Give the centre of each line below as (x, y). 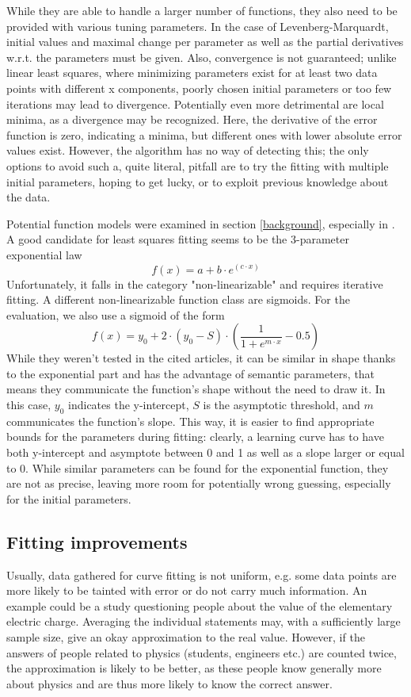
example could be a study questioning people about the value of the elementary (200, 605)
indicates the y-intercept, (129, 405)
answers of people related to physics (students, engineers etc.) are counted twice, (202, 652)
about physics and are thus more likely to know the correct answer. (169, 683)
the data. (29, 197)
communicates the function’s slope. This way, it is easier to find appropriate (190, 421)
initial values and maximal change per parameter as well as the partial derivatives (205, 42)
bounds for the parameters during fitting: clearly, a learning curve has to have (195, 437)
